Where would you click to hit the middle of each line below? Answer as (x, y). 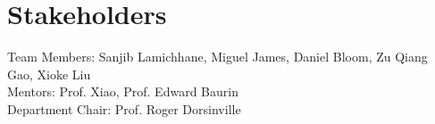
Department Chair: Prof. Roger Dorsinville (124, 108)
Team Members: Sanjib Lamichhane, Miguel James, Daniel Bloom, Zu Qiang (217, 57)
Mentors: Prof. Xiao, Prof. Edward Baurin (123, 91)
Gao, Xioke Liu (49, 74)
